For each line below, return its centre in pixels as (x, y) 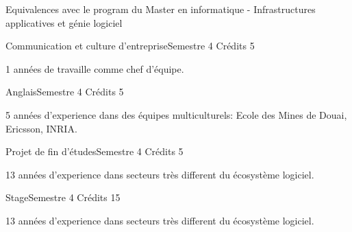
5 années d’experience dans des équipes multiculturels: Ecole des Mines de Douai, (176, 114)
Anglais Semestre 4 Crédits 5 (65, 92)
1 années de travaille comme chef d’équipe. (95, 68)
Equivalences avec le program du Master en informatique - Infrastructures (161, 9)
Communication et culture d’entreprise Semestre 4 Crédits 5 (130, 46)
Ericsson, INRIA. (41, 128)
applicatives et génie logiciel (64, 22)
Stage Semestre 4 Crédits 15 (63, 197)
